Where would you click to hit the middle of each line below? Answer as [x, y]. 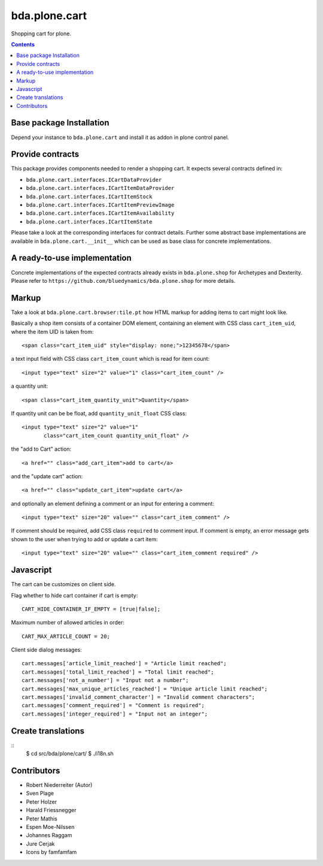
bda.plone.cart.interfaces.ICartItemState [89, 221]
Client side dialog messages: [46, 650]
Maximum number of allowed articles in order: [68, 623]
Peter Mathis [42, 819]
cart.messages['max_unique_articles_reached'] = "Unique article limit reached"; [145, 689]
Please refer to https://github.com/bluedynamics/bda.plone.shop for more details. [123, 280]
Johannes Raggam [49, 835]
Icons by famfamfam [51, 852]
